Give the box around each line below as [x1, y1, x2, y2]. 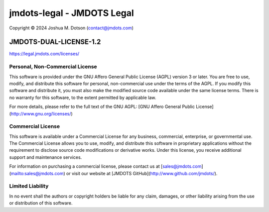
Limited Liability [9, 183, 49, 190]
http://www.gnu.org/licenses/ [10, 110, 72, 116]
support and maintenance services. [9, 154, 82, 160]
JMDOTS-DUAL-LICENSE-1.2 [9, 38, 101, 46]
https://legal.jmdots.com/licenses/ [9, 51, 80, 57]
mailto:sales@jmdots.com [10, 170, 64, 176]
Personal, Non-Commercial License [9, 63, 97, 70]
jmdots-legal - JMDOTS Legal [9, 7, 134, 18]
